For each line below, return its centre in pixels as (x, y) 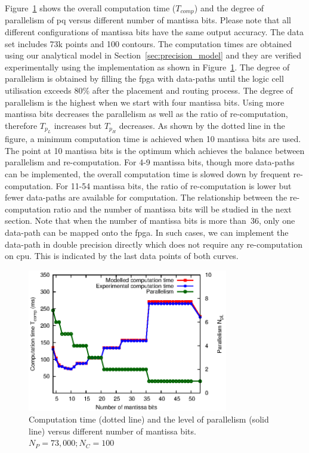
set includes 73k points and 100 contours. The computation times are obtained (149, 43)
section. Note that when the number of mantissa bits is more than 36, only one (150, 221)
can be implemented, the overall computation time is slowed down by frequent (148, 173)
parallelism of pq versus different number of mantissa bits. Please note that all (148, 20)
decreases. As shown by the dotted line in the (202, 125)
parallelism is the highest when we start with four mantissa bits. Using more (145, 102)
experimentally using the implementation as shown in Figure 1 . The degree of (147, 67)
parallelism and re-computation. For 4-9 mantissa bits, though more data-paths (150, 162)
